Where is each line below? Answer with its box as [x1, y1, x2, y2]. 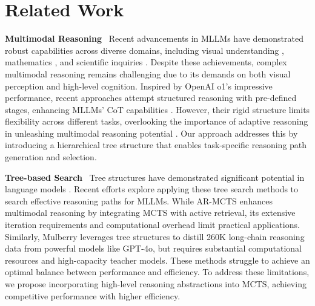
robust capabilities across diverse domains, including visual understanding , [5, 44, 284, 56]
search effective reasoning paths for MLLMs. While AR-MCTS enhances [5, 194, 273, 207]
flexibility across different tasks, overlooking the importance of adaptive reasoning [5, 115, 308, 128]
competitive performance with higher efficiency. [5, 289, 181, 302]
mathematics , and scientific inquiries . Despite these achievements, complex [5, 56, 287, 68]
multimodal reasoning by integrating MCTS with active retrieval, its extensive [5, 206, 296, 219]
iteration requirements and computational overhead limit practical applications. [5, 218, 300, 231]
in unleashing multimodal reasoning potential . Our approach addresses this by [5, 126, 298, 139]
